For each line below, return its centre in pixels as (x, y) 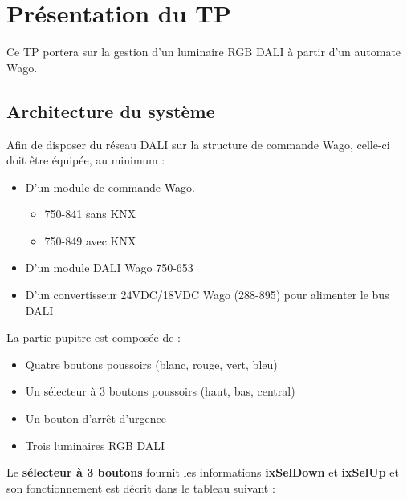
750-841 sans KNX (90, 214)
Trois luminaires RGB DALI (95, 445)
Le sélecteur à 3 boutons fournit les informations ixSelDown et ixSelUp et (203, 472)
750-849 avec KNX (90, 240)
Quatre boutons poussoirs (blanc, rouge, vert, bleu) (151, 364)
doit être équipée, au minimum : (86, 160)
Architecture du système (111, 110)
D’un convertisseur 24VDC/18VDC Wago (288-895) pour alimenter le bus (207, 295)
